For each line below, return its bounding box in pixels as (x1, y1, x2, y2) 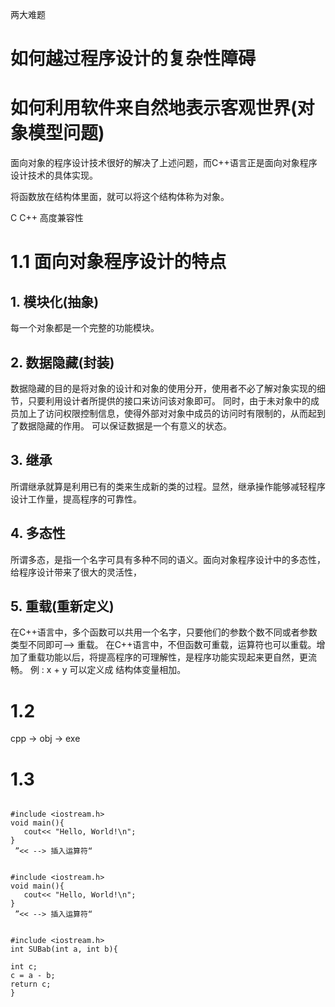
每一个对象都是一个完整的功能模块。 (10, 322, 160, 334)
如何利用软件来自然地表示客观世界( (10, 97, 298, 120)
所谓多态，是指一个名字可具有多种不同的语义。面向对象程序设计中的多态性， (10, 553, 326, 565)
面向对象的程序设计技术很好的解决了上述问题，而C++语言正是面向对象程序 (10, 157, 318, 169)
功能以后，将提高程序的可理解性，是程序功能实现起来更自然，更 (44, 651, 308, 663)
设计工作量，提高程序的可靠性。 (10, 493, 142, 505)
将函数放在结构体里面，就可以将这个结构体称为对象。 (10, 191, 230, 203)
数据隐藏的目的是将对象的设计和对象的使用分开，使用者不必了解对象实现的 (10, 382, 317, 394)
